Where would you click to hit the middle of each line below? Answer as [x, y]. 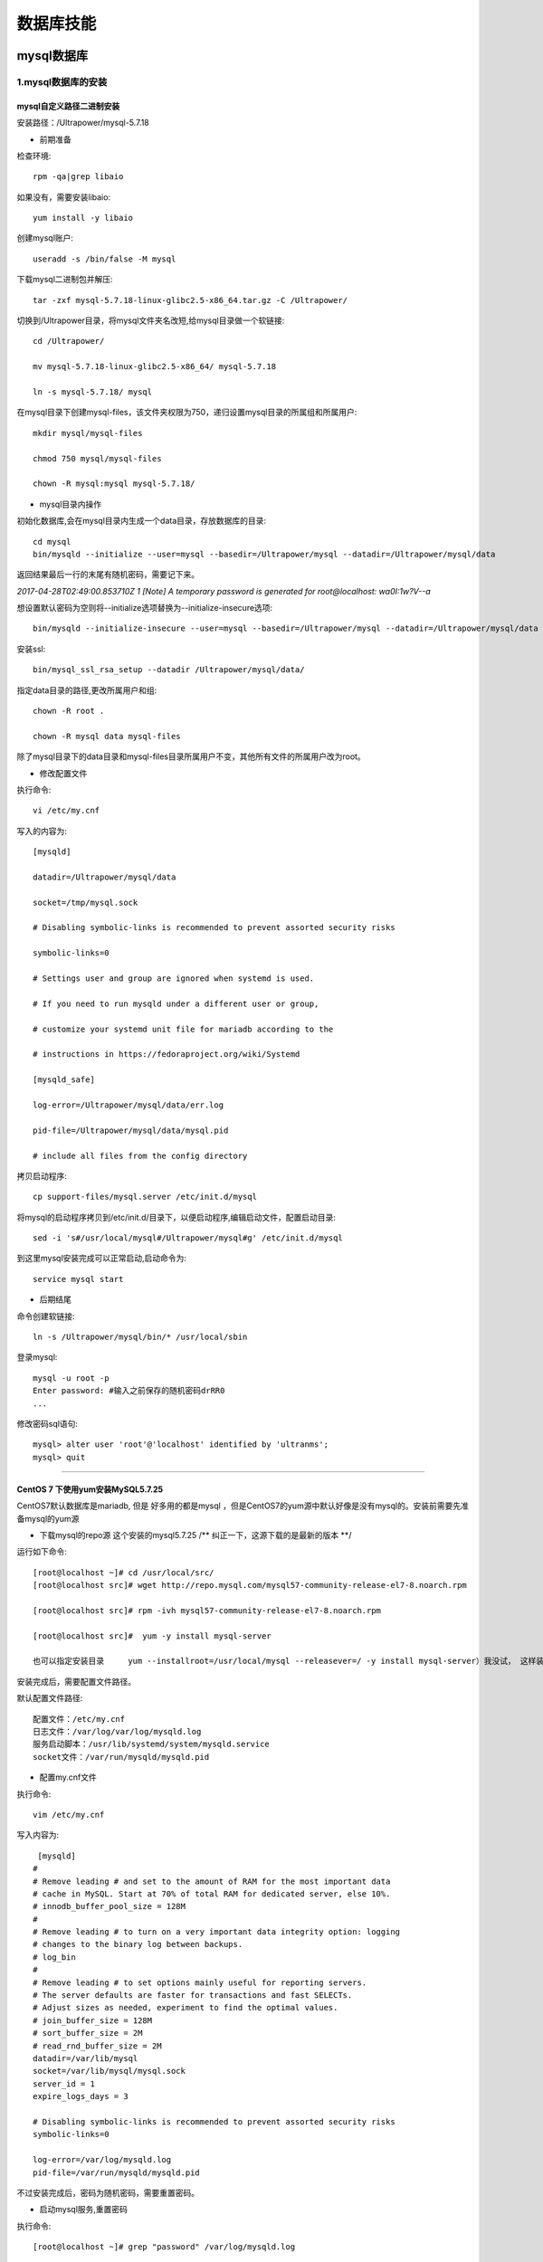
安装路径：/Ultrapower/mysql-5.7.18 [83, 123]
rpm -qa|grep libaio [78, 177]
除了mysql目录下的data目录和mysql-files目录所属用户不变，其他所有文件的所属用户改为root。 [191, 756]
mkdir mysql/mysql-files [88, 433]
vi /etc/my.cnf [67, 811]
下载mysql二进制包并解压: [65, 280]
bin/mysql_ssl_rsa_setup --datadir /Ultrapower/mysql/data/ [169, 670]
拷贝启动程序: [42, 1175]
